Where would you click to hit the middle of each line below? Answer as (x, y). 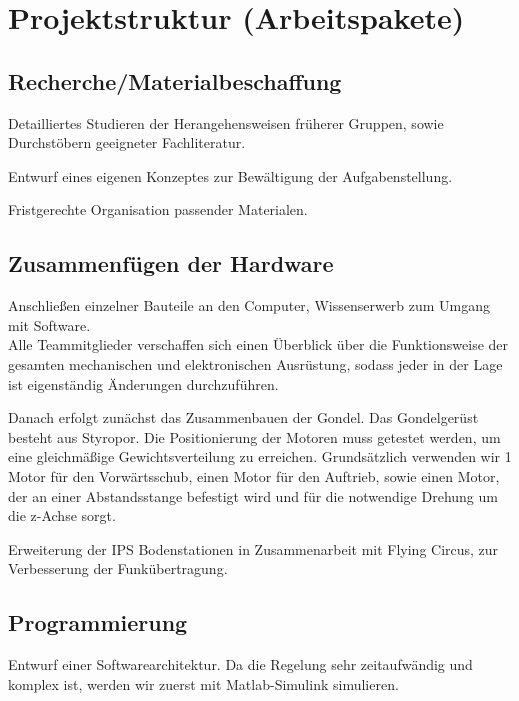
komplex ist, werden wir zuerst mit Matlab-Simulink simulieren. (203, 683)
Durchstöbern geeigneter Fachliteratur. (127, 142)
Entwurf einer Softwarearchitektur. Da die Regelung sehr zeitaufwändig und (240, 664)
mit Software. (49, 324)
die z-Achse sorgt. (62, 515)
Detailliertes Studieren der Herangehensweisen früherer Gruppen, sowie (226, 122)
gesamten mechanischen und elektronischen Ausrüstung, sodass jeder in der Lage (255, 363)
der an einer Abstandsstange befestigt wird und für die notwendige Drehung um (253, 495)
